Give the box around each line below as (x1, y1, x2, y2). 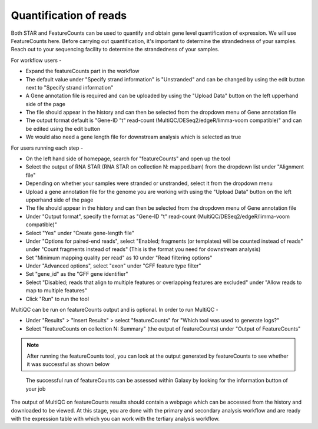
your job (25, 385, 46, 392)
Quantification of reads (11, 9, 127, 22)
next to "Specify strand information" (25, 84, 114, 91)
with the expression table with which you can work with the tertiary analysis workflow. (11, 415, 220, 422)
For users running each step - (11, 144, 84, 151)
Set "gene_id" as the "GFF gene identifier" (25, 270, 129, 278)
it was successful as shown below (26, 361, 110, 368)
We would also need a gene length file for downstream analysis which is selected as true (25, 133, 241, 141)
